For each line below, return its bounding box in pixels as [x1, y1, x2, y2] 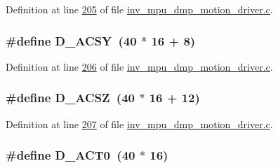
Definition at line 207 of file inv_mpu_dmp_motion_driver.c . [6, 116, 273, 131]
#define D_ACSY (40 [6, 31, 137, 49]
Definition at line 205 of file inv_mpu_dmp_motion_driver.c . [6, 2, 273, 16]
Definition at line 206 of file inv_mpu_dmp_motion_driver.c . [6, 59, 273, 73]
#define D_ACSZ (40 [6, 89, 135, 106]
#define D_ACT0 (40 [6, 146, 135, 164]
